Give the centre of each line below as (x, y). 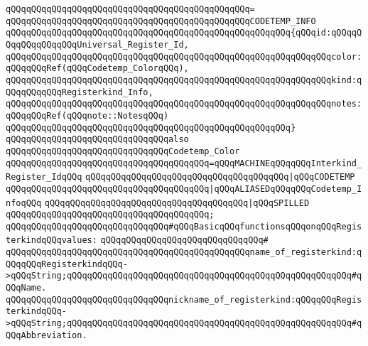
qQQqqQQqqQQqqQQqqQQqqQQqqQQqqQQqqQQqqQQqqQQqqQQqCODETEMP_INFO (161, 21)
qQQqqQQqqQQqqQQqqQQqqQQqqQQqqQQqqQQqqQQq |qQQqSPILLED (177, 203)
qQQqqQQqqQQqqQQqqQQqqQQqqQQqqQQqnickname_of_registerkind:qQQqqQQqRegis (184, 299)
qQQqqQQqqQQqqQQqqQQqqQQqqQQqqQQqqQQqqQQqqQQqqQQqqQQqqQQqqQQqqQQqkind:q (184, 80)
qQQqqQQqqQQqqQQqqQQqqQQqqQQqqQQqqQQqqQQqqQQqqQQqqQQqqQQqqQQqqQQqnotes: (184, 104)
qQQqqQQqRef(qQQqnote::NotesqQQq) (87, 115)
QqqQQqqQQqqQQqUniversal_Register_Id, (97, 44)
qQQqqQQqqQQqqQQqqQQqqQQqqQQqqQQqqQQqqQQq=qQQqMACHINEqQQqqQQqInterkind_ (184, 163)
